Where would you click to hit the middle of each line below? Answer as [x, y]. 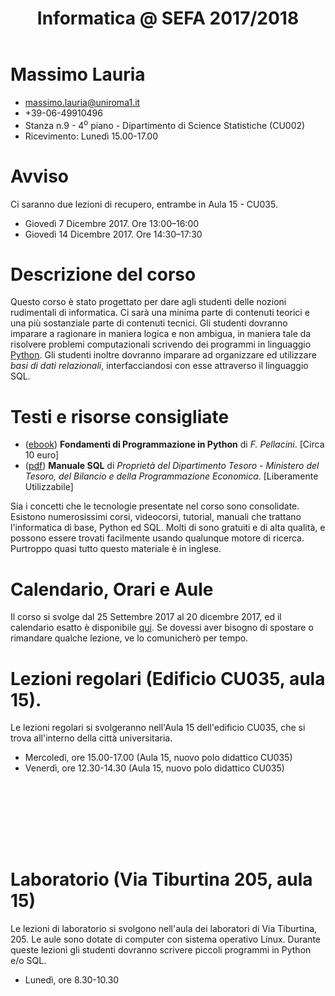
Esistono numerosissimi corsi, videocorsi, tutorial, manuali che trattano [156, 517]
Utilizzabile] [49, 487]
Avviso [40, 176]
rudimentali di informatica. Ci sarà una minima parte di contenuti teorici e [160, 313]
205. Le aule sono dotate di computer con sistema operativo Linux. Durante [166, 939]
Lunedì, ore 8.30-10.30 [72, 980]
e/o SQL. [28, 961]
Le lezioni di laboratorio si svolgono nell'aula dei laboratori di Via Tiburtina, [164, 929]
